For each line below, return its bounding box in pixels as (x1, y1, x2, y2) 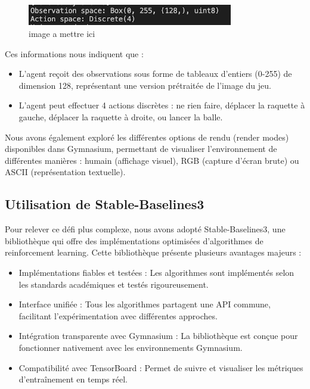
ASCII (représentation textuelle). (5, 166, 126, 178)
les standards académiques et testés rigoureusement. (18, 278, 209, 290)
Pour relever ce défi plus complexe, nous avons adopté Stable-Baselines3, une (5, 223, 286, 235)
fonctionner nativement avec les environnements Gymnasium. (18, 341, 243, 353)
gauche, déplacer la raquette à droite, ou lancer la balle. (18, 111, 223, 123)
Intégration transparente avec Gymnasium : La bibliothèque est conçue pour (18, 329, 298, 342)
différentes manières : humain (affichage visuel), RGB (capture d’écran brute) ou (5, 154, 299, 166)
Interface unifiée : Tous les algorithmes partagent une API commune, (18, 298, 271, 310)
